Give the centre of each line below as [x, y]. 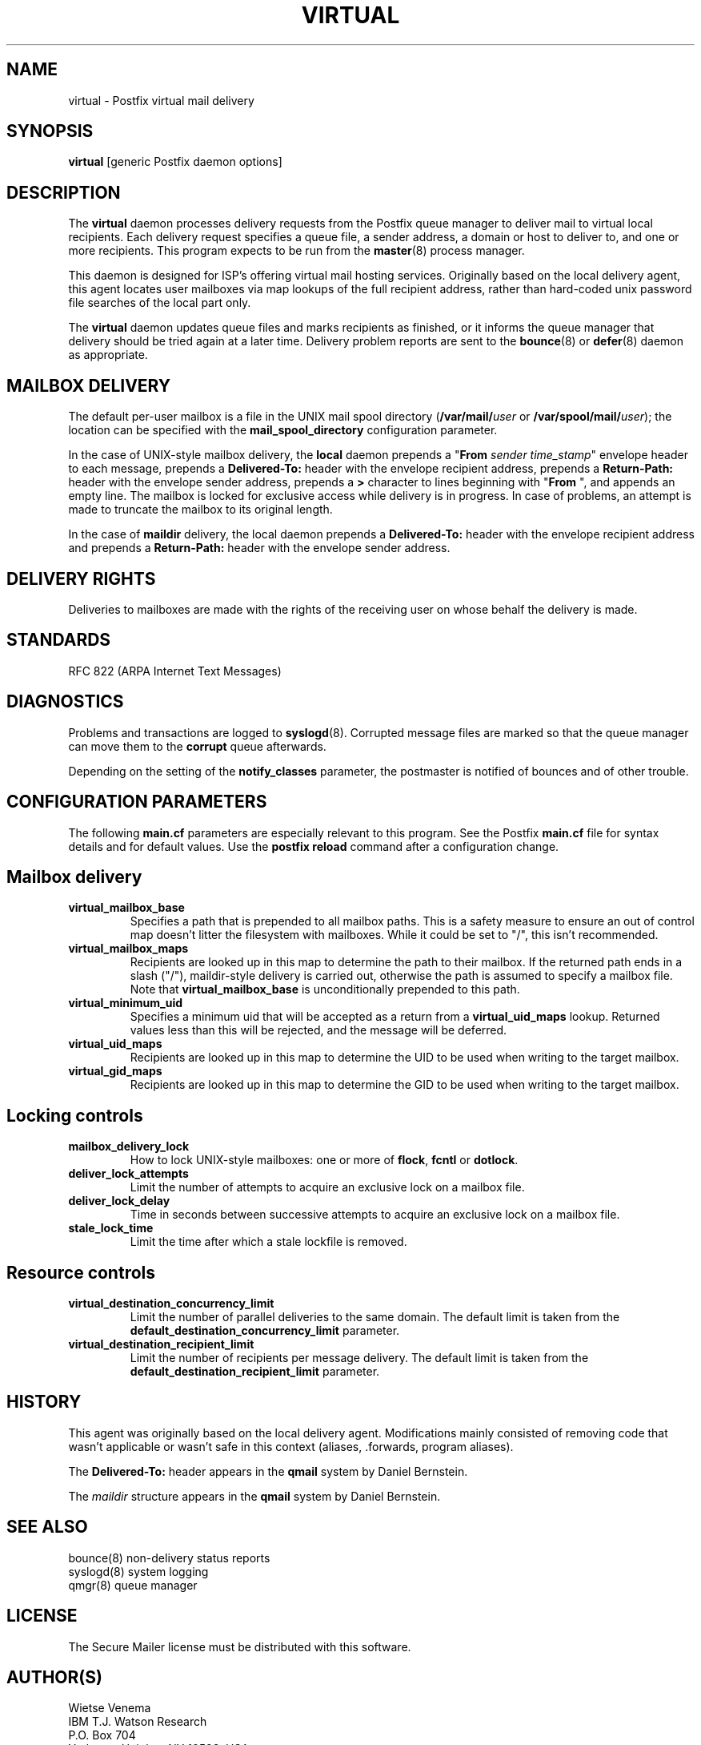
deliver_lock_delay [119, 1201]
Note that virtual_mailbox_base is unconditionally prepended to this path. [325, 989]
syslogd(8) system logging [138, 1571]
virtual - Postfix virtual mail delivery [161, 100]
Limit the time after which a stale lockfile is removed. [268, 1242]
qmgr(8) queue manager [133, 1585]
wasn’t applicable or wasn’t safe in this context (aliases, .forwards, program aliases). [291, 1446]
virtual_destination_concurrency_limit [171, 1304]
